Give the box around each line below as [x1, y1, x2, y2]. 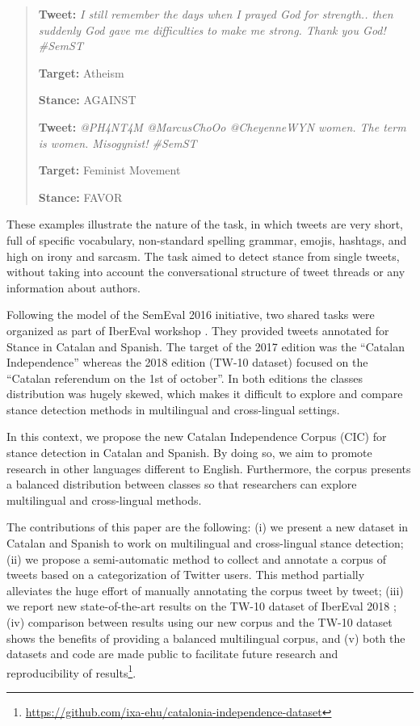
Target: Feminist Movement [38, 162, 181, 178]
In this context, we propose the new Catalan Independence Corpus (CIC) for [6, 428, 387, 445]
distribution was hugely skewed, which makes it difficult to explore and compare [6, 385, 403, 402]
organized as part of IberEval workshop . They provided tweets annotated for [6, 321, 389, 338]
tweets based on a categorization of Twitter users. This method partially [6, 566, 365, 583]
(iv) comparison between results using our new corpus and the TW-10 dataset [6, 614, 393, 630]
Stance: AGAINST [38, 91, 136, 108]
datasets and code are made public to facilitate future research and [6, 645, 338, 662]
